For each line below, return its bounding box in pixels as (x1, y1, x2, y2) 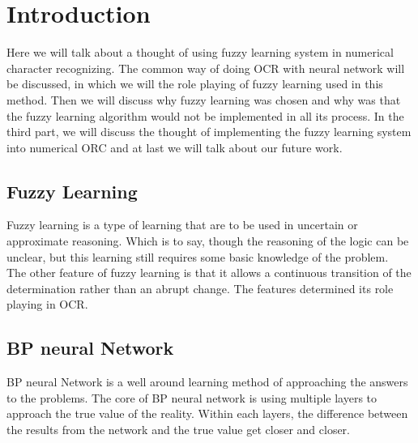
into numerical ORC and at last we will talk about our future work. (6, 138, 343, 155)
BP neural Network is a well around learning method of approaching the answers (6, 373, 408, 390)
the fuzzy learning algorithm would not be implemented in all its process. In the (6, 107, 404, 124)
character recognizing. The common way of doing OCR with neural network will (6, 59, 405, 76)
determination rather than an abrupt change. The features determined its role (6, 279, 394, 296)
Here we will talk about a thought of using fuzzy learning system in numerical (6, 44, 394, 61)
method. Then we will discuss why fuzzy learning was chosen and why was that (6, 91, 401, 108)
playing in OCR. (6, 296, 88, 313)
